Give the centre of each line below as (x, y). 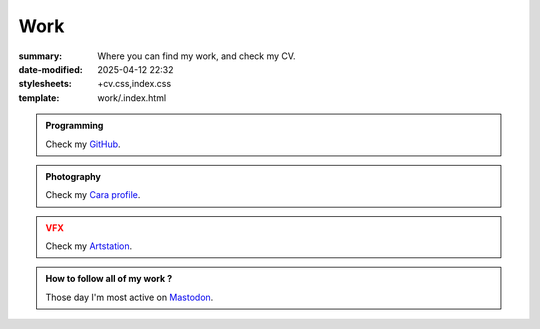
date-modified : (51, 69)
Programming (74, 126)
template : (39, 97)
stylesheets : (45, 84)
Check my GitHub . (83, 144)
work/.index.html (132, 97)
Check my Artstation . (89, 246)
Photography (73, 176)
